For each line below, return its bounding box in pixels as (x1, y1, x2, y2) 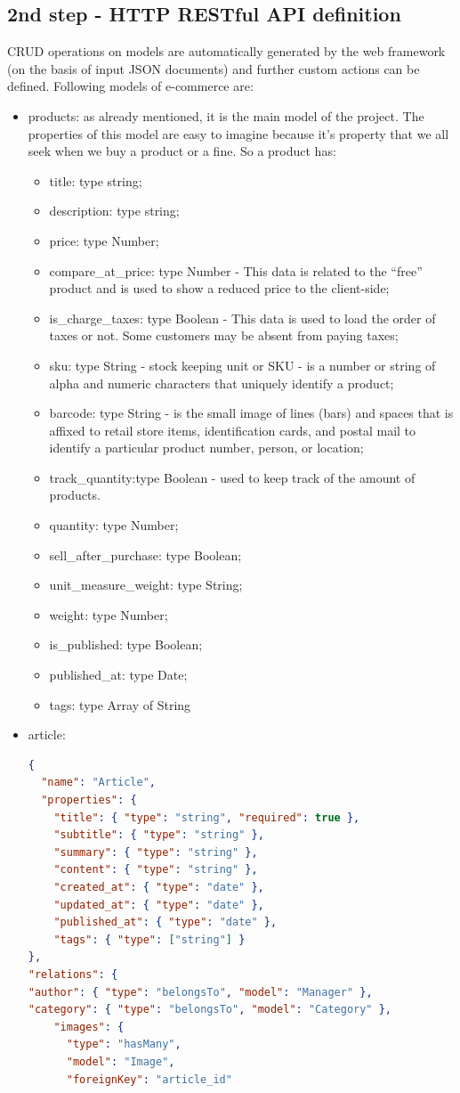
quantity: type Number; (49, 516, 179, 534)
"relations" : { (28, 967, 118, 981)
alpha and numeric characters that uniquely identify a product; (49, 373, 394, 392)
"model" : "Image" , (66, 1055, 175, 1068)
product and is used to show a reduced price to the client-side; (49, 279, 390, 298)
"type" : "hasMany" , (66, 1038, 182, 1051)
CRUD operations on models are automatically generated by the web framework (7, 42, 446, 61)
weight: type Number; (49, 605, 168, 624)
